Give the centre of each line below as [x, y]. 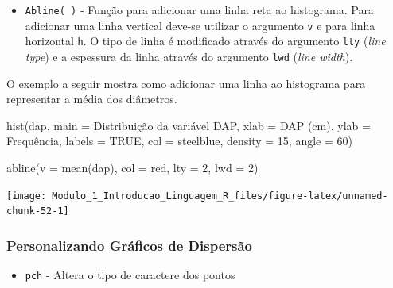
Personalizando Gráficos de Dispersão [130, 245]
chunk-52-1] [38, 211]
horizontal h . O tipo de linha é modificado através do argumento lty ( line [205, 41]
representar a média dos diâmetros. [92, 99]
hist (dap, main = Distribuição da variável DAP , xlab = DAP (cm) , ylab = [189, 125]
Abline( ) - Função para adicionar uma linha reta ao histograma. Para [199, 10]
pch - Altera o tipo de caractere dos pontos [130, 275]
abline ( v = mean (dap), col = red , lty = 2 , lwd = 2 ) [132, 167]
